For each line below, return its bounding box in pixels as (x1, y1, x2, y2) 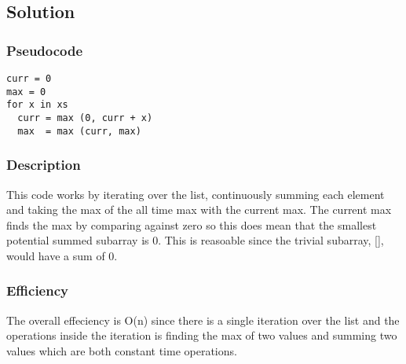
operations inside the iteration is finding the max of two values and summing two (6, 327, 397, 344)
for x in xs (6, 99, 68, 111)
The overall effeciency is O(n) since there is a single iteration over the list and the (6, 311, 400, 328)
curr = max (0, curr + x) (17, 112, 153, 123)
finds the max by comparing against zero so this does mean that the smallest (6, 216, 377, 233)
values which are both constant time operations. (6, 342, 237, 358)
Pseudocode (6, 40, 83, 60)
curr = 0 (6, 73, 52, 84)
